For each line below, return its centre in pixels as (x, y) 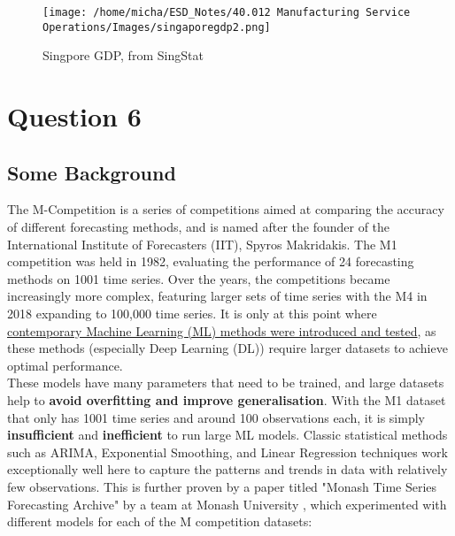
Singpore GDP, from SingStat (123, 55)
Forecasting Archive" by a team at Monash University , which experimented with (227, 504)
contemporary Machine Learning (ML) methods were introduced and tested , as (222, 330)
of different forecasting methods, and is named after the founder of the (199, 227)
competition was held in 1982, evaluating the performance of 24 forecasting (211, 261)
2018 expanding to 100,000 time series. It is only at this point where (192, 314)
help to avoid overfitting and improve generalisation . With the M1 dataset (227, 400)
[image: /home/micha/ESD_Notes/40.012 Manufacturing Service (227, 12)
